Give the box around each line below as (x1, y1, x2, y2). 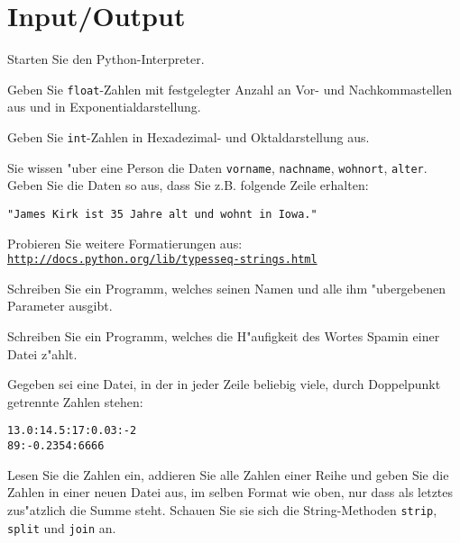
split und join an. (7, 518, 116, 537)
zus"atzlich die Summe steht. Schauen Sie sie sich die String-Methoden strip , (7, 500, 437, 519)
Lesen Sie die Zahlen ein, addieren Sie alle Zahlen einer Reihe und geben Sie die (7, 465, 449, 484)
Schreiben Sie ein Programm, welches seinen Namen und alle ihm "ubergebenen (7, 278, 446, 297)
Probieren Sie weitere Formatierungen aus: (7, 233, 243, 252)
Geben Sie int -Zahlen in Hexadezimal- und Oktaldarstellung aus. (7, 127, 370, 146)
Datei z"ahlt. (7, 344, 78, 363)
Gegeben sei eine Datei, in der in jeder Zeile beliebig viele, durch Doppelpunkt (7, 375, 441, 394)
